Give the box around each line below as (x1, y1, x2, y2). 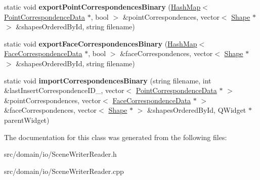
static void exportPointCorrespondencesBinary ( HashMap (4, 2, 201, 12)
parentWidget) (4, 114, 50, 125)
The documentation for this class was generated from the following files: (4, 131, 227, 142)
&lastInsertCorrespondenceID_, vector (4, 85, 124, 96)
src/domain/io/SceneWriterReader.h (4, 149, 117, 159)
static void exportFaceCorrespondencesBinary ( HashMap (4, 38, 197, 49)
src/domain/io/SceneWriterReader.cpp (4, 165, 124, 176)
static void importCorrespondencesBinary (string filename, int (4, 75, 211, 85)
